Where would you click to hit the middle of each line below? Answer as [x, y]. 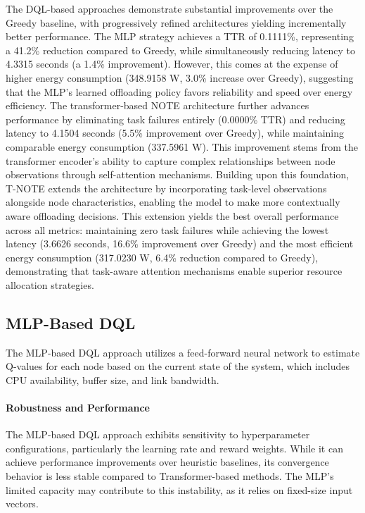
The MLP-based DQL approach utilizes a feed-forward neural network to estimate [183, 352]
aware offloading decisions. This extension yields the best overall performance [172, 215]
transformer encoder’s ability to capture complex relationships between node [171, 160]
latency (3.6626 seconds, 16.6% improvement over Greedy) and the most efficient [180, 243]
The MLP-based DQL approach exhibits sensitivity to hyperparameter [158, 434]
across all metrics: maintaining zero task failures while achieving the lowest [167, 229]
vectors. [22, 503]
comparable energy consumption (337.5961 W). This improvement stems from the [182, 146]
